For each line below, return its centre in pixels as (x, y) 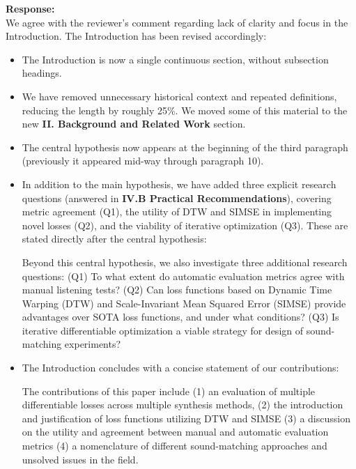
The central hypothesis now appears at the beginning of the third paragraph (185, 147)
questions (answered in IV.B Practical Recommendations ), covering (177, 198)
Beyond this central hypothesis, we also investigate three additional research (185, 262)
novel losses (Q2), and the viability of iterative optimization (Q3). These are (185, 225)
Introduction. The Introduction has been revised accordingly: (136, 36)
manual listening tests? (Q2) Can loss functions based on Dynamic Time (177, 290)
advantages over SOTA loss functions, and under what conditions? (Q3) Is (180, 317)
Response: (30, 8)
